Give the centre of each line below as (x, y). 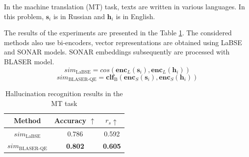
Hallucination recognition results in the (64, 93)
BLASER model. (29, 61)
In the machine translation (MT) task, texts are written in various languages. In (124, 6)
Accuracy (70, 120)
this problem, (24, 16)
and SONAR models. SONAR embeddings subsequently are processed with (117, 52)
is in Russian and (79, 16)
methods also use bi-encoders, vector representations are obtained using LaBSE (123, 42)
